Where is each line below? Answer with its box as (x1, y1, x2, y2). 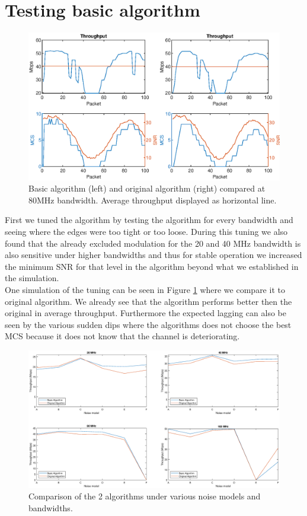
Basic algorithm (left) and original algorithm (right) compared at (28, 182, 266, 195)
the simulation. (5, 272, 59, 284)
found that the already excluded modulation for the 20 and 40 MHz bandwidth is (5, 237, 301, 249)
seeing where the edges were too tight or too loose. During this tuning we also (5, 225, 288, 237)
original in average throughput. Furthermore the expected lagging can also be (5, 307, 286, 319)
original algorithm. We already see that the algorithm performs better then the (5, 295, 292, 307)
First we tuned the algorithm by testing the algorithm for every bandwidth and (5, 214, 293, 226)
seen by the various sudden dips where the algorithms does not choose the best (5, 318, 292, 330)
